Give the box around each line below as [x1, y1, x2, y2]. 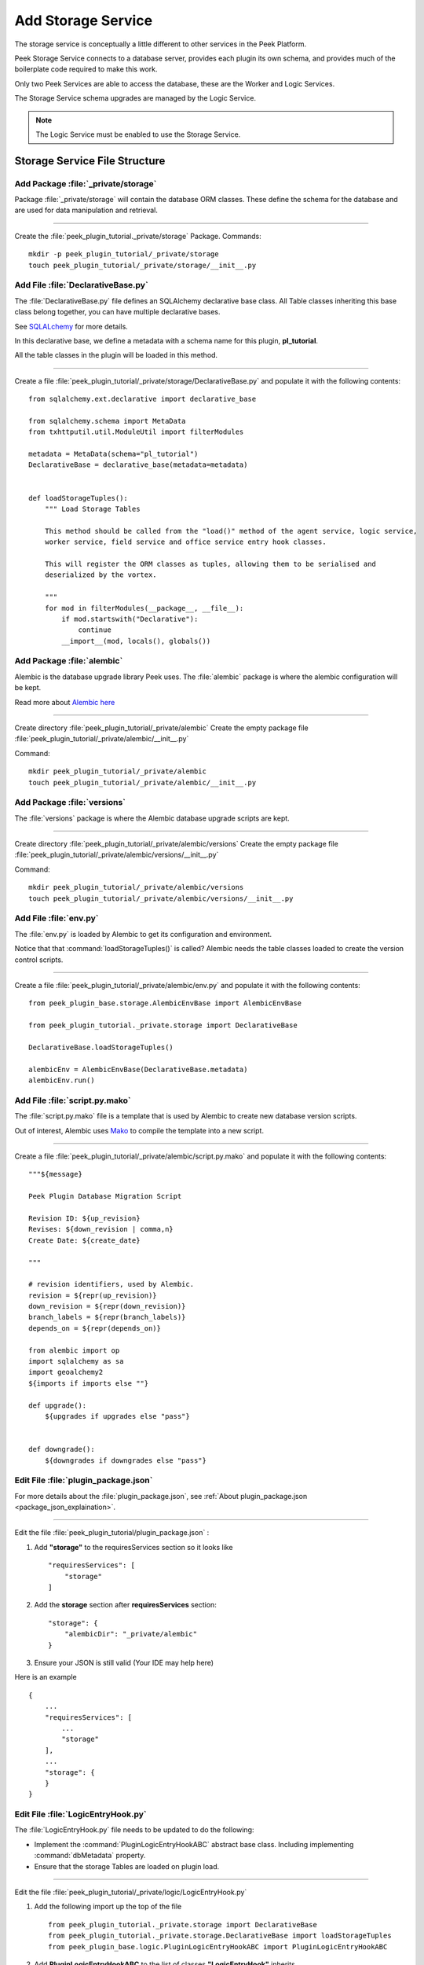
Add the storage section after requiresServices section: [34, 1600, 217, 1610]
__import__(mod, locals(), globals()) [61, 637, 211, 645]
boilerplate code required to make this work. [14, 64, 158, 74]
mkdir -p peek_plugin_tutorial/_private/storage [28, 250, 219, 259]
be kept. [14, 683, 42, 692]
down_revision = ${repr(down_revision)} [28, 1302, 186, 1311]
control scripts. [14, 955, 64, 964]
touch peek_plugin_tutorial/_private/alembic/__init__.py [28, 778, 257, 787]
